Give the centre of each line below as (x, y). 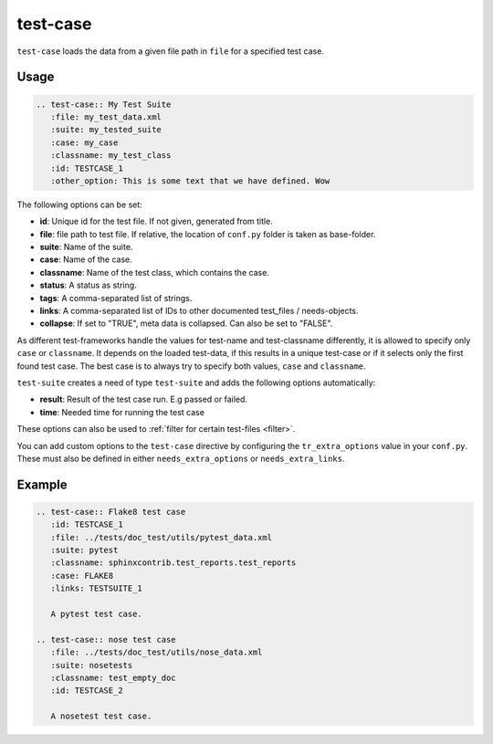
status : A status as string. (88, 285)
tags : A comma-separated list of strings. (116, 298)
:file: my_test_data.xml (106, 117)
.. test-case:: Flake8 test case (111, 512)
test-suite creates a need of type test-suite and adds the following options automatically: (196, 382)
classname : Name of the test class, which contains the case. (154, 272)
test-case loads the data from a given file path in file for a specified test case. (170, 51)
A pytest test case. (97, 614)
